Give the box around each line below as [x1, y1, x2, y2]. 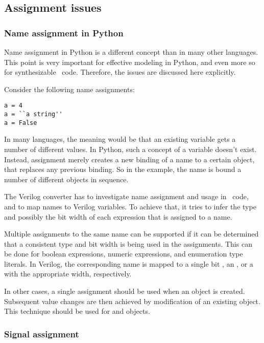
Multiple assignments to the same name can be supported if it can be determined [4, 228, 259, 239]
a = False [4, 119, 37, 126]
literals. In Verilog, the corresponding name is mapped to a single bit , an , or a [4, 258, 253, 269]
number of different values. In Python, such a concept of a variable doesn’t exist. [4, 143, 257, 154]
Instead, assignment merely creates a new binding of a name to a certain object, [4, 154, 255, 164]
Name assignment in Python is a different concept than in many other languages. [4, 47, 258, 57]
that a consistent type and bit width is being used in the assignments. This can [4, 238, 252, 249]
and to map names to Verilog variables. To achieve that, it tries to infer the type [4, 201, 256, 211]
